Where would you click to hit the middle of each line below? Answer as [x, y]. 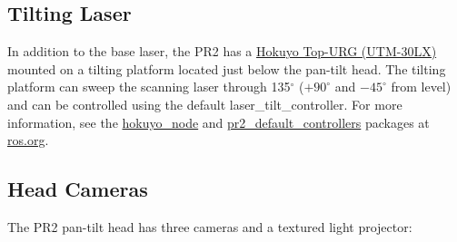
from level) [421, 87]
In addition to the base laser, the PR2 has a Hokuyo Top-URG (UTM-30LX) [222, 51]
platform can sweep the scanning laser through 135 [149, 87]
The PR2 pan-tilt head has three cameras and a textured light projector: [210, 226]
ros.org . [28, 140]
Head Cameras [78, 189]
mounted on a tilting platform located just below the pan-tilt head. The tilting [227, 68]
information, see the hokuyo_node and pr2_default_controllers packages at [219, 122]
